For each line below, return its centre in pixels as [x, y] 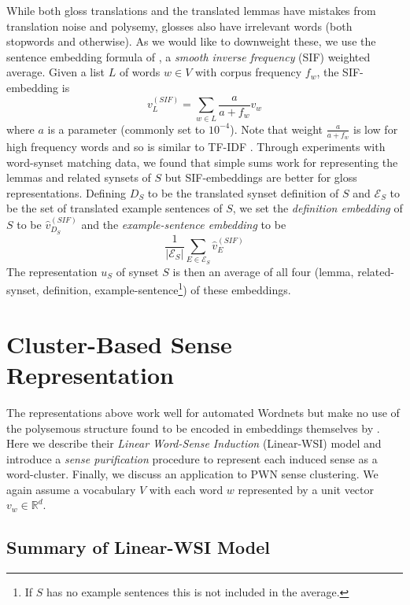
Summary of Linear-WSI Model [138, 547]
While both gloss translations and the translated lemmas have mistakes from [191, 10]
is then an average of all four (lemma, [263, 271]
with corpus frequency [248, 72]
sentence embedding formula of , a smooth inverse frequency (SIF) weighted [188, 56]
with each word [186, 489]
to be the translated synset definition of [243, 192]
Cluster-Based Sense [119, 343]
